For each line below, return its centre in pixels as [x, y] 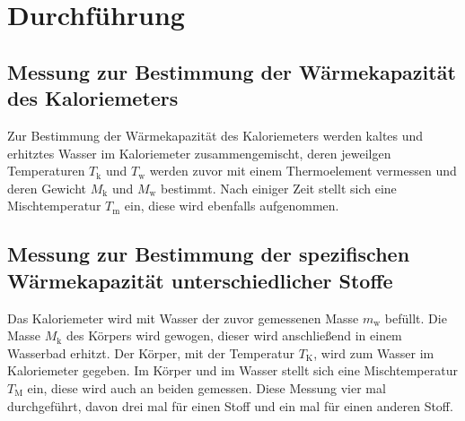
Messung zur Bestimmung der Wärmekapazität [232, 71]
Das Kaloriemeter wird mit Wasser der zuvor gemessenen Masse [183, 318]
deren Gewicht [47, 188]
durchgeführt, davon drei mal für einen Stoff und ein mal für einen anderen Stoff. [230, 405]
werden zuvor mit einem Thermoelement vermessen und [303, 171]
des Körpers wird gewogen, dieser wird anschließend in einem [234, 335]
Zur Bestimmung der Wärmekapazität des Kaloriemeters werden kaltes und [215, 135]
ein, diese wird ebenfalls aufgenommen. [232, 206]
